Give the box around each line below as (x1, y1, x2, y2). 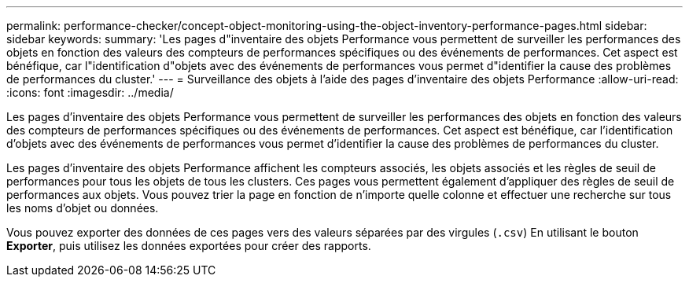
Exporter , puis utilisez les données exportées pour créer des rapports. (6, 239, 371, 252)
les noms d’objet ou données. (6, 201, 159, 215)
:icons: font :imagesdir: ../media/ (6, 86, 174, 99)
